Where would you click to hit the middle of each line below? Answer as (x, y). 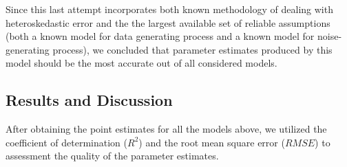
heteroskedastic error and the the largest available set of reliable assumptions (168, 22)
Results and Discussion (89, 100)
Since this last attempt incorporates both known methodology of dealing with (169, 9)
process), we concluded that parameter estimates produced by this (192, 49)
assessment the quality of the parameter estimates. (112, 156)
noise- (329, 36)
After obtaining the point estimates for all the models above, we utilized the (166, 129)
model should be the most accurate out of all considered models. (141, 63)
